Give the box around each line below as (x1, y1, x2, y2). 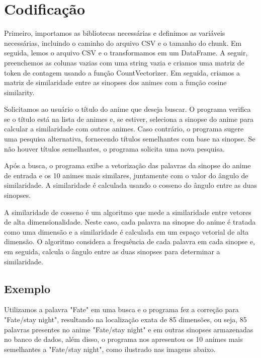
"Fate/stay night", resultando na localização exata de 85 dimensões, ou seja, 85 (4, 314, 247, 324)
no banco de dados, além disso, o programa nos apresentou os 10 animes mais (4, 334, 243, 344)
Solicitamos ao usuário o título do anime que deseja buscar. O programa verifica (4, 104, 251, 114)
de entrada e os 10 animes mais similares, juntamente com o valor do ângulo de (4, 170, 248, 180)
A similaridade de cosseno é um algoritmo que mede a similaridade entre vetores (4, 206, 251, 217)
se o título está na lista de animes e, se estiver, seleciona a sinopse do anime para (4, 113, 254, 124)
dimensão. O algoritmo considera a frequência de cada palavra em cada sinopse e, (4, 236, 255, 247)
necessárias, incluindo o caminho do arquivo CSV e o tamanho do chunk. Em (4, 37, 242, 48)
